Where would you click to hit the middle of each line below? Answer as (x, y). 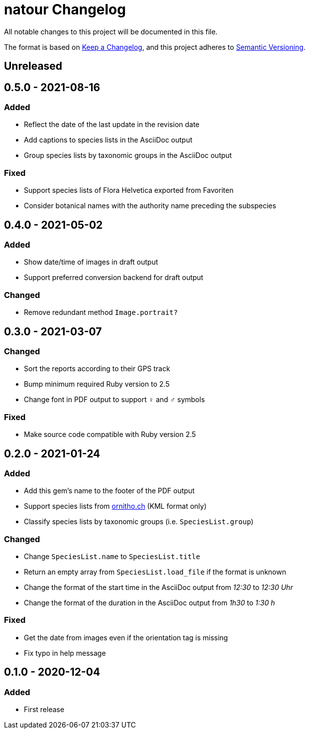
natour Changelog (65, 9)
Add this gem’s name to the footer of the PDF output (109, 491)
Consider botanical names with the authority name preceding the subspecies (150, 206)
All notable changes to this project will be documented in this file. (111, 31)
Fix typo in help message (65, 653)
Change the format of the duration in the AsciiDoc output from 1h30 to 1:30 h (150, 603)
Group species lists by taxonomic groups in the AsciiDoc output (128, 155)
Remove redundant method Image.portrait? (101, 312)
